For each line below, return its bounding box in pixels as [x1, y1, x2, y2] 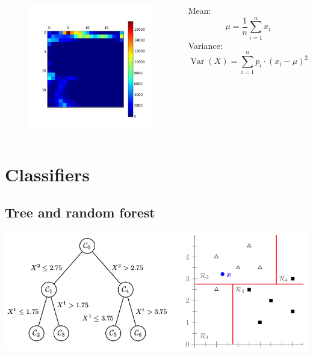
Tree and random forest [5, 203, 155, 222]
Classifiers [5, 161, 90, 186]
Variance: [188, 39, 223, 51]
